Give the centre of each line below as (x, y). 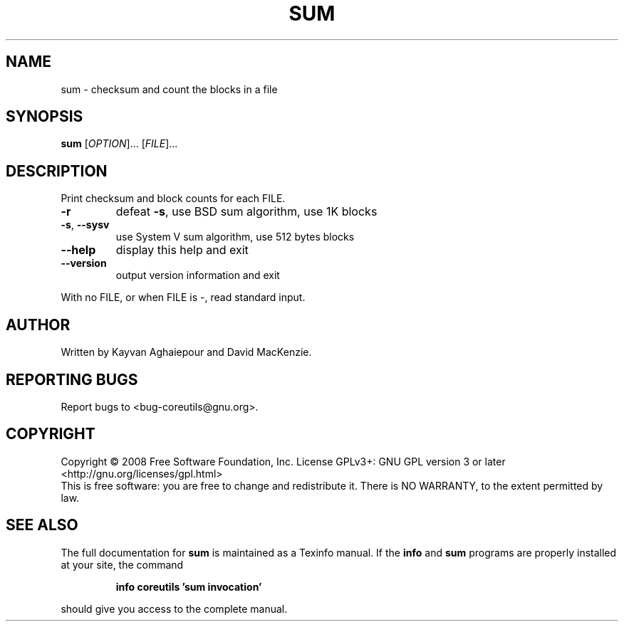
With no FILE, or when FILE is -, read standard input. (183, 297)
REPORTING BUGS (72, 379)
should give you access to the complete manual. (174, 608)
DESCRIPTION (57, 171)
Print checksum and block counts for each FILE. (173, 199)
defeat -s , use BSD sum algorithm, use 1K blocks (246, 212)
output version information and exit (198, 275)
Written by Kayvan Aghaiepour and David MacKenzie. (186, 352)
